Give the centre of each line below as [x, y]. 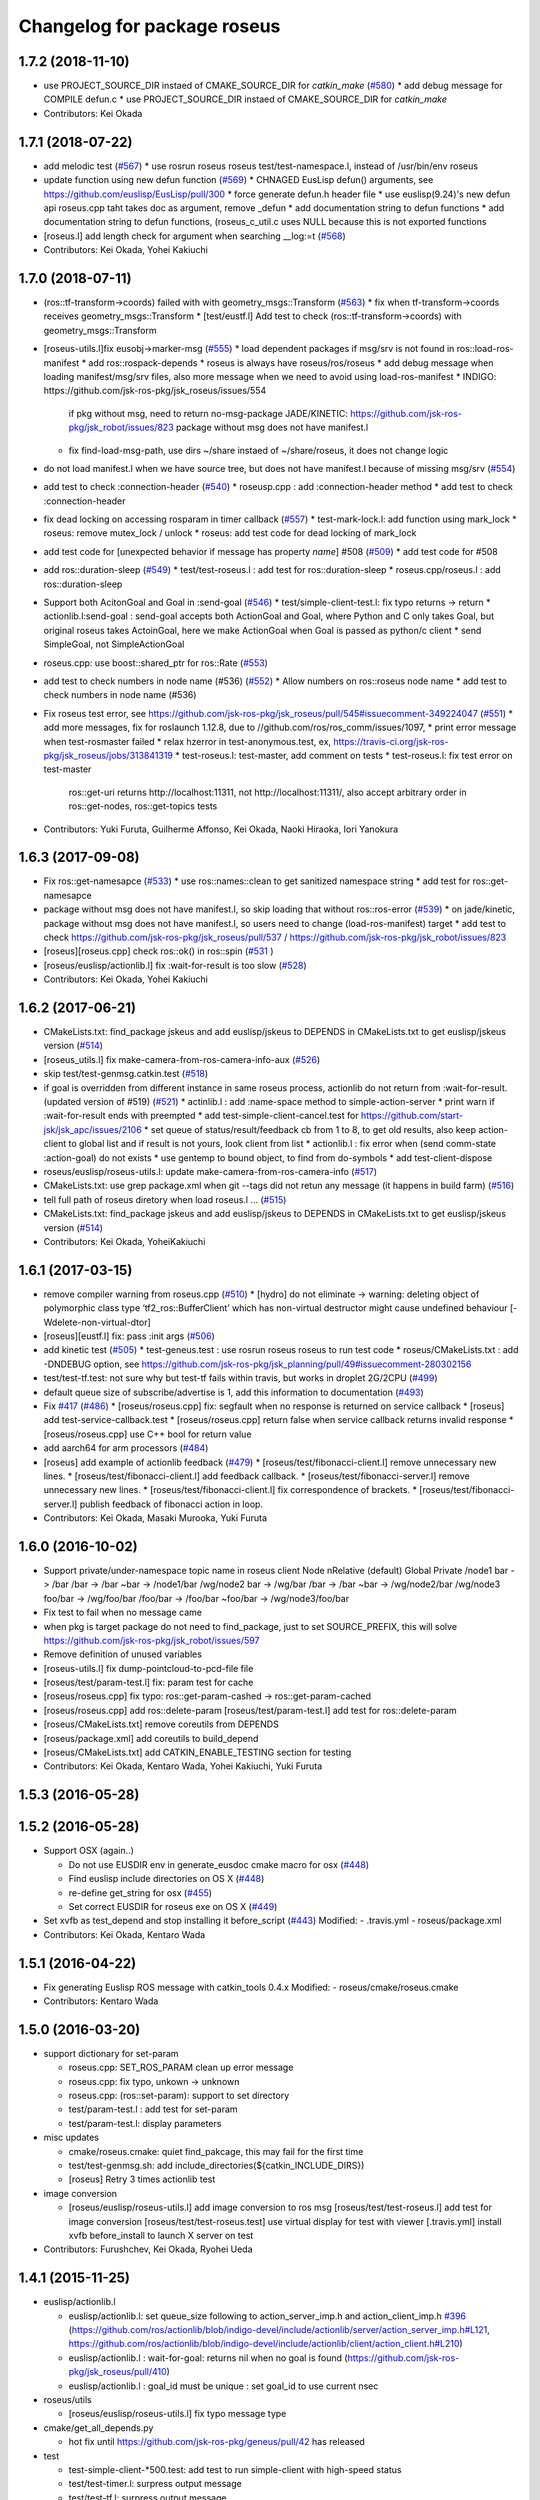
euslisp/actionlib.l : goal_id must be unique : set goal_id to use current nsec [223, 2386]
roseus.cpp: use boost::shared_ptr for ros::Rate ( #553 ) [156, 662]
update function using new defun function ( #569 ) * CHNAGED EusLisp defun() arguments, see [238, 180]
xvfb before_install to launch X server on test [161, 2235]
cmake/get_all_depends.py [98, 2427]
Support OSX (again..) [89, 1851]
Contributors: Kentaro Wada [101, 2001]
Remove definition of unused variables [122, 1654]
